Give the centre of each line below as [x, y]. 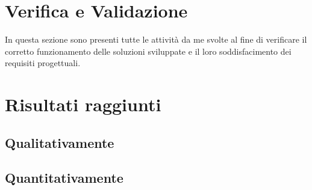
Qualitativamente [60, 142]
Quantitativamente [64, 178]
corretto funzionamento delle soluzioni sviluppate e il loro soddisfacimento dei [148, 51]
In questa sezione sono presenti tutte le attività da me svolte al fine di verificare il [156, 39]
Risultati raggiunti [83, 104]
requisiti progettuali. [43, 63]
